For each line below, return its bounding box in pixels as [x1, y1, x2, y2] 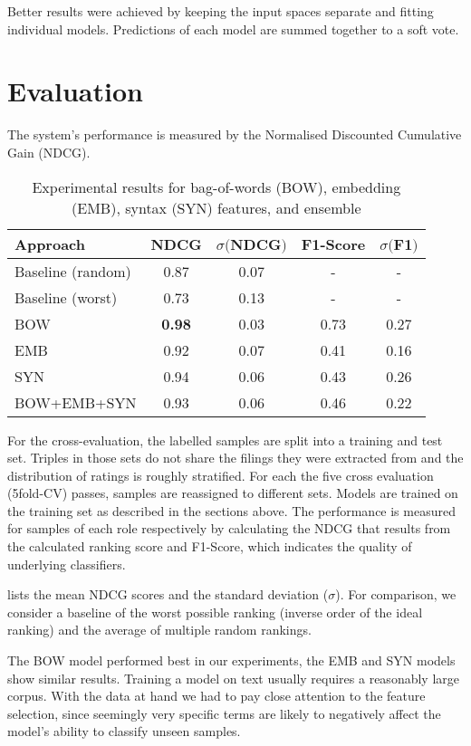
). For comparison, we [335, 585, 457, 604]
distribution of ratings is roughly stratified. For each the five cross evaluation [7, 465, 434, 484]
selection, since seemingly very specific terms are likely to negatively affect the [7, 703, 441, 722]
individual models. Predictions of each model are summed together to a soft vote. [7, 19, 459, 38]
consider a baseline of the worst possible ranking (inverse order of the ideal [7, 602, 423, 621]
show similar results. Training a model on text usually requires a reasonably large [7, 668, 459, 687]
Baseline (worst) [14, 286, 118, 308]
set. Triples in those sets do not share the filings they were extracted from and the [7, 448, 464, 467]
